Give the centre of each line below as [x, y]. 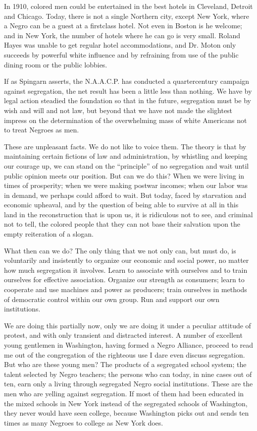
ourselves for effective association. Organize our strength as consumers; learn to [124, 279]
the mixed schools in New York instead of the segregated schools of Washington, [126, 403]
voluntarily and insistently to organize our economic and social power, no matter [127, 260]
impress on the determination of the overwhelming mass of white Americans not [126, 120]
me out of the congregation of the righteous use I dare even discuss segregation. [125, 354]
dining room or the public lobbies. [56, 64]
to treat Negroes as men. [42, 130]
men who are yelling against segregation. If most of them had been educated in [124, 393]
